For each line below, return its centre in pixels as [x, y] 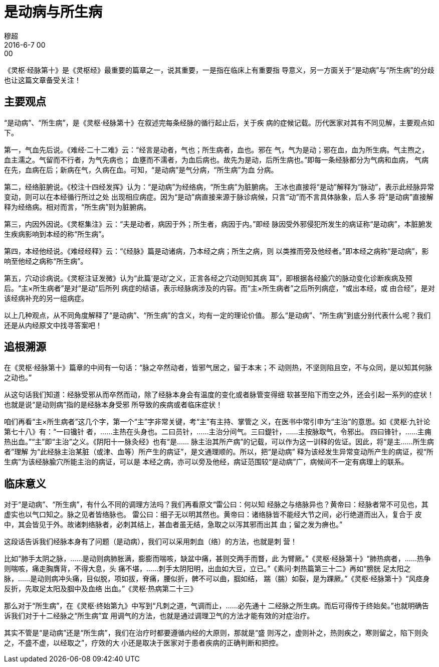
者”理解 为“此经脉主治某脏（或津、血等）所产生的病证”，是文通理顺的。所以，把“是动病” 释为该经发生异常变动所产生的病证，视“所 [219, 452]
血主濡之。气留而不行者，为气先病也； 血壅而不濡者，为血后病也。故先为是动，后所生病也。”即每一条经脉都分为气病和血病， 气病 [216, 159]
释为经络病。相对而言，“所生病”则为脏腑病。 [77, 207]
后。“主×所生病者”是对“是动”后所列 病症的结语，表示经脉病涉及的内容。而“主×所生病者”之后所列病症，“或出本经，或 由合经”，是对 [220, 288]
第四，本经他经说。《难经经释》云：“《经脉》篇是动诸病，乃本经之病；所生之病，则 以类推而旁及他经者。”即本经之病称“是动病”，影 [216, 251]
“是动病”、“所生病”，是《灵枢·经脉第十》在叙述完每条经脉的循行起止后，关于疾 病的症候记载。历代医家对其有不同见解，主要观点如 [219, 122]
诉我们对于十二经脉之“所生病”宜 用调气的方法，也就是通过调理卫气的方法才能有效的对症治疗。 [159, 616]
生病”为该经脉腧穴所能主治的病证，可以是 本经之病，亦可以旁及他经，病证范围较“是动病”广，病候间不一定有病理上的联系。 [206, 462]
